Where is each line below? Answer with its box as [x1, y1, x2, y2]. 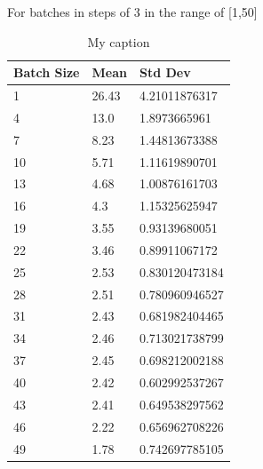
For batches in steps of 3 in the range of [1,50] [7, 3, 258, 20]
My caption [87, 32, 150, 51]
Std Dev [139, 63, 191, 82]
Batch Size [13, 63, 80, 82]
